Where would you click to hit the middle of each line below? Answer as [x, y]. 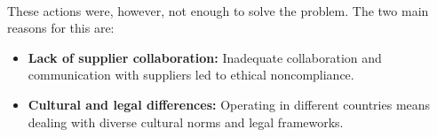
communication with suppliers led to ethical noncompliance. [191, 75]
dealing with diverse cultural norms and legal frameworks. [186, 122]
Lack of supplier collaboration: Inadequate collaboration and [205, 57]
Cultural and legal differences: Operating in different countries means [229, 104]
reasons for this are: [61, 28]
